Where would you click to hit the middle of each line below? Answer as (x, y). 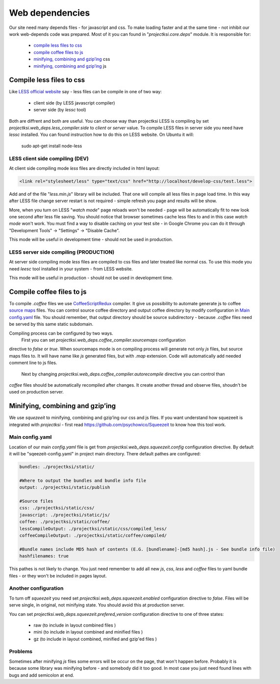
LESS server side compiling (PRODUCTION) (62, 252)
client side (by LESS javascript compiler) (74, 103)
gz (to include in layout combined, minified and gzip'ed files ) (95, 639)
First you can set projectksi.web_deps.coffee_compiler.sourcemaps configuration (103, 340)
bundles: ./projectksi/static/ (57, 467)
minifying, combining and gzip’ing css (72, 59)
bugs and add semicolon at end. (42, 675)
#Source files (36, 501)
